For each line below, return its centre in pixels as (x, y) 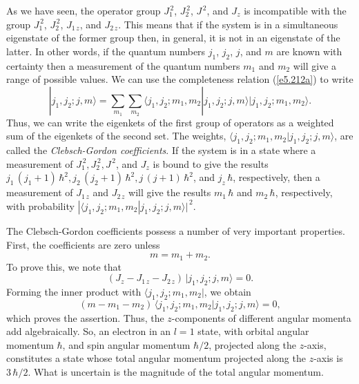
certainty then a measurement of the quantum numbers (123, 65)
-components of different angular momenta (261, 317)
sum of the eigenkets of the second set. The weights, (116, 136)
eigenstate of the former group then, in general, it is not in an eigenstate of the (173, 38)
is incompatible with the (295, 10)
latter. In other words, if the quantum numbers (106, 51)
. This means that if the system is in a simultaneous (228, 24)
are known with (309, 51)
